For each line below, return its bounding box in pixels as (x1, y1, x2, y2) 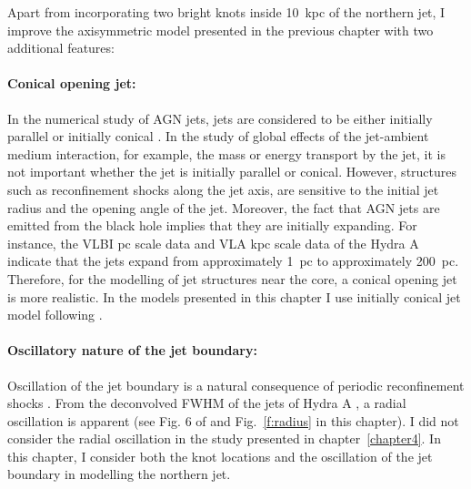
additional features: (7, 38, 115, 57)
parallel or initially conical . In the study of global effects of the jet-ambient (7, 127, 429, 146)
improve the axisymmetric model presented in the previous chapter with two (7, 20, 434, 39)
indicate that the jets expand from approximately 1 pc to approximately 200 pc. (7, 251, 459, 270)
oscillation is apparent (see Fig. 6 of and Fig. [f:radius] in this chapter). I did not (7, 411, 459, 430)
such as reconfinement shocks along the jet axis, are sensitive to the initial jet (7, 179, 439, 199)
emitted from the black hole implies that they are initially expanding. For (7, 216, 417, 235)
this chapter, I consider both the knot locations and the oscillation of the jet (7, 446, 433, 465)
